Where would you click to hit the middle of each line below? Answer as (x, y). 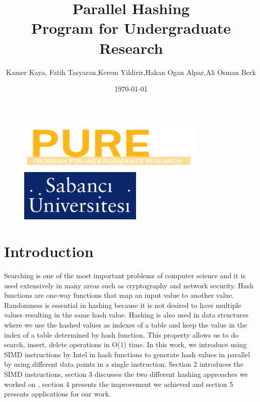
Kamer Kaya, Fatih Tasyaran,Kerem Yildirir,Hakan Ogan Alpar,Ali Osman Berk (131, 72)
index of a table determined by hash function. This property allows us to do (121, 334)
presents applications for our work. (57, 394)
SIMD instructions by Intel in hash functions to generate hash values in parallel (127, 354)
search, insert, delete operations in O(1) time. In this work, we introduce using (125, 344)
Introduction (49, 251)
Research (131, 48)
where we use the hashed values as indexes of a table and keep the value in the (126, 324)
